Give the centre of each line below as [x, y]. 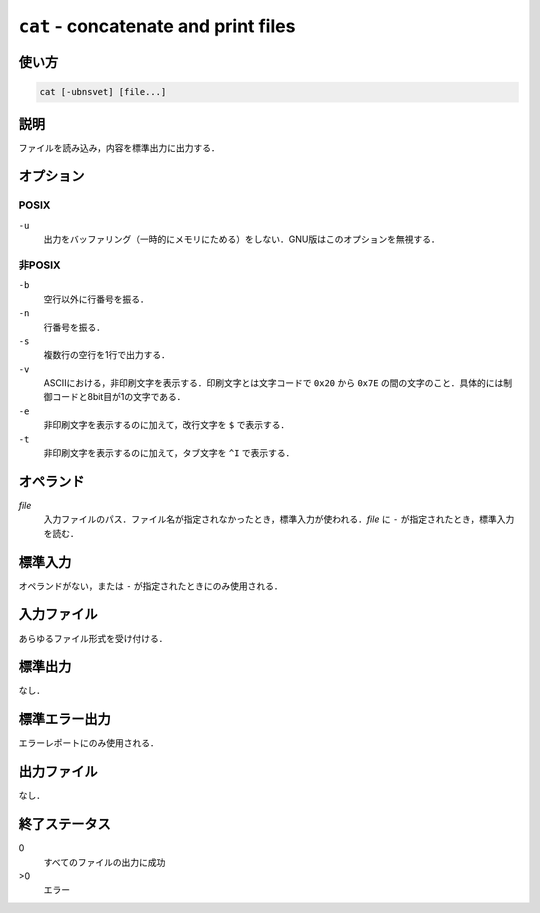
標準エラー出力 [64, 719]
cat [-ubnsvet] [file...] [103, 92]
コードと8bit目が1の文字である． [118, 397]
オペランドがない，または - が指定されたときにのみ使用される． [151, 586]
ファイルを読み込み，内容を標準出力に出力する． [119, 147]
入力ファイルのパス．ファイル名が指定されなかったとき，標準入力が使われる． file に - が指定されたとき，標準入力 [279, 519]
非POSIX [39, 265]
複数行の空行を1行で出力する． [106, 355]
